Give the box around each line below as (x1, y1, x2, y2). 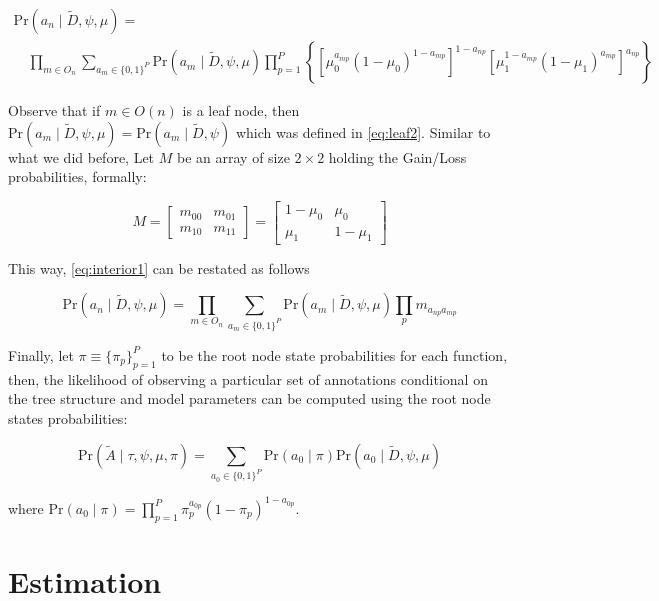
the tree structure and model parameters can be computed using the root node (8, 388, 491, 409)
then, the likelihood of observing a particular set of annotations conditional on (8, 368, 488, 389)
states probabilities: (8, 407, 128, 428)
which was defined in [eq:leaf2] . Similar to (235, 121, 491, 142)
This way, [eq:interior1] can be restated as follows (8, 257, 310, 278)
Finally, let (8, 344, 74, 365)
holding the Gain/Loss (328, 146, 467, 167)
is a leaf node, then (182, 100, 300, 121)
